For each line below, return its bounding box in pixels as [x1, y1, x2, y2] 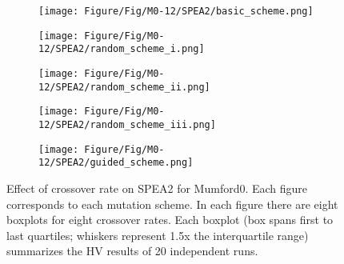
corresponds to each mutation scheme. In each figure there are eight [6, 195, 338, 212]
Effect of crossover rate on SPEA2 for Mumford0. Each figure [6, 179, 308, 196]
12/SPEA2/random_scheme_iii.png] [38, 118, 216, 130]
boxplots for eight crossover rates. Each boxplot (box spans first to [6, 211, 334, 228]
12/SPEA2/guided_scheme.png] [38, 157, 194, 169]
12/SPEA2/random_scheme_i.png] [38, 43, 205, 55]
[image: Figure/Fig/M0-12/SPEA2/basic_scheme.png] [38, 6, 314, 17]
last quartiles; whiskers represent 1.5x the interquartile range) [6, 226, 309, 243]
